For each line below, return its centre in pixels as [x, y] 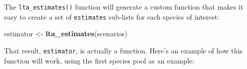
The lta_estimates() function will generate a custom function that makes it [124, 7]
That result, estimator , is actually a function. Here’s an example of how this [124, 50]
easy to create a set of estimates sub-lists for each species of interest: [112, 16]
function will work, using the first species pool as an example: [99, 60]
